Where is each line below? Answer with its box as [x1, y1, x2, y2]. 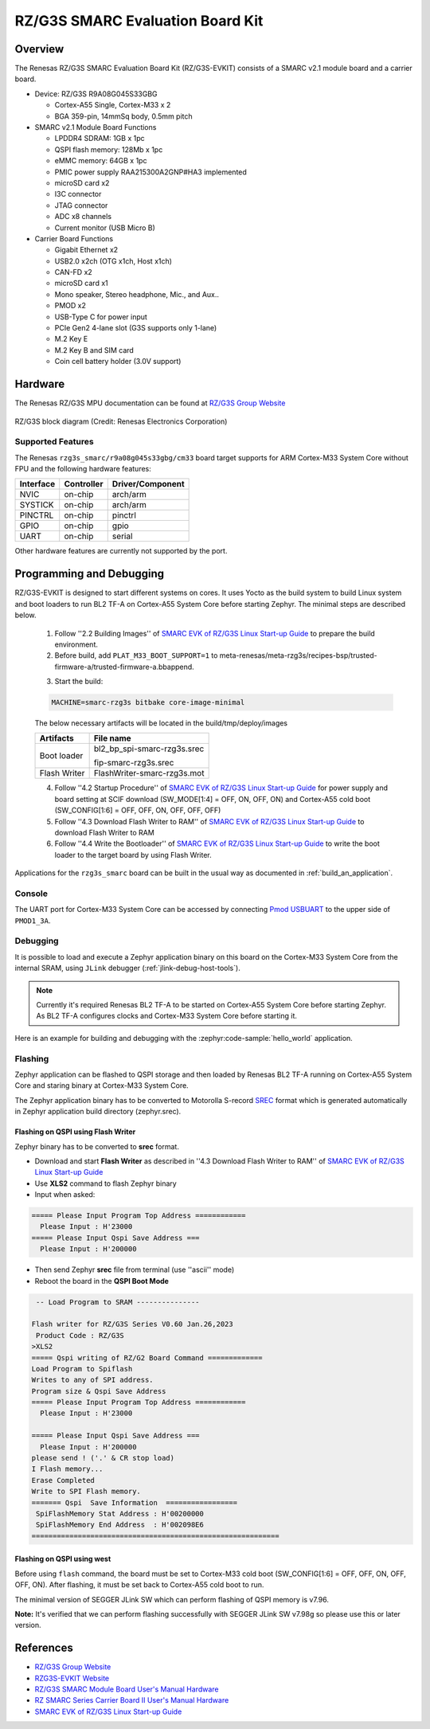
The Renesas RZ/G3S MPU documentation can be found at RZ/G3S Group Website [14, 398, 286, 408]
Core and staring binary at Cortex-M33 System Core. [14, 1081, 189, 1090]
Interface [19, 479, 56, 490]
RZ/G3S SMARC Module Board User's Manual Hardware [34, 1684, 219, 1694]
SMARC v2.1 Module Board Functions [34, 123, 157, 132]
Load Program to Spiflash [31, 1364, 133, 1373]
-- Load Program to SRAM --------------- [36, 1297, 200, 1306]
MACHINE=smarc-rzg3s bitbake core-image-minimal [51, 698, 245, 707]
